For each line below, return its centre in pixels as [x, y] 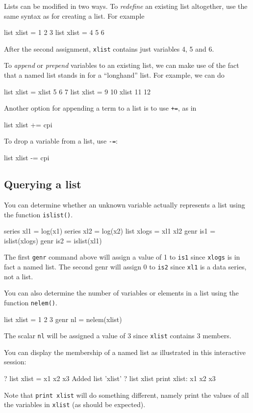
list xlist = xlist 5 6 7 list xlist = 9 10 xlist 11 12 [77, 91]
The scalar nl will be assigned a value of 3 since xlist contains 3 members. [118, 336]
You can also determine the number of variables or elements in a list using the [121, 293]
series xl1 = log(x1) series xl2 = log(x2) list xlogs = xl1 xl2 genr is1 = [110, 231]
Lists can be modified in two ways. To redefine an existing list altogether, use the [126, 6]
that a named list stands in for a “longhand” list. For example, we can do [114, 75]
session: [15, 362]
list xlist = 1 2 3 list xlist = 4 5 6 [54, 32]
